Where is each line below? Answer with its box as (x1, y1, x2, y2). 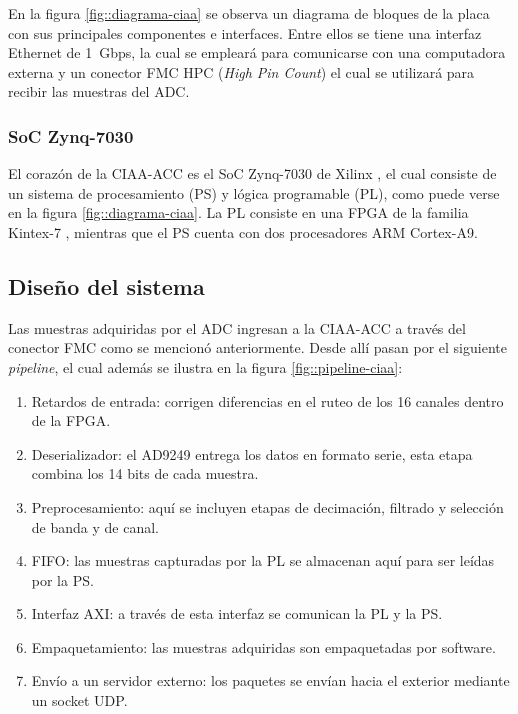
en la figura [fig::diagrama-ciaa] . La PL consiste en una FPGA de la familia (8, 202, 469, 223)
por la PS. (31, 569, 94, 590)
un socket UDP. (31, 690, 128, 711)
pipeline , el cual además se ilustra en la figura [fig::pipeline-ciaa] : (8, 356, 403, 377)
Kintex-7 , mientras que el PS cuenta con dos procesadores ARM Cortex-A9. (8, 221, 478, 242)
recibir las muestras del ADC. (8, 81, 190, 102)
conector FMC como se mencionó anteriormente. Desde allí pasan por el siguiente (8, 337, 507, 358)
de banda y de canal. (31, 516, 159, 537)
